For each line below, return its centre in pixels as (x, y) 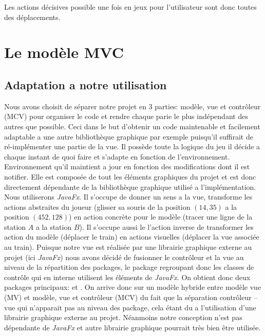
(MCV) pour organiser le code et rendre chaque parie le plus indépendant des (126, 116)
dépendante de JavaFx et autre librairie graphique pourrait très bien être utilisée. (132, 327)
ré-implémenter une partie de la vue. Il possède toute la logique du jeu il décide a (132, 146)
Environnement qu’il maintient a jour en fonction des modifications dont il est (127, 166)
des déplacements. (32, 17)
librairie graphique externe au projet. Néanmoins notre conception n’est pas (123, 317)
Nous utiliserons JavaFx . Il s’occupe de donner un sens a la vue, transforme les (128, 197)
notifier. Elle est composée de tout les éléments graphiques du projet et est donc (130, 176)
